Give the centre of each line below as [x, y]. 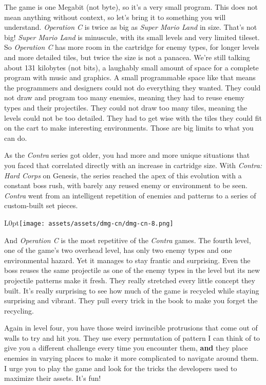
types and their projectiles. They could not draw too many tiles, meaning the [126, 107]
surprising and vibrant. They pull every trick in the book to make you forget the [131, 300]
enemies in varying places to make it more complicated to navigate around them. [131, 358]
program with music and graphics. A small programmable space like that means [130, 77]
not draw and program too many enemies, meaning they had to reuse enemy [125, 97]
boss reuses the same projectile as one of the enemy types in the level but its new [132, 270]
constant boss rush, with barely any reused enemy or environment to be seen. [126, 185]
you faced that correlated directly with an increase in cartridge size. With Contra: [133, 165]
